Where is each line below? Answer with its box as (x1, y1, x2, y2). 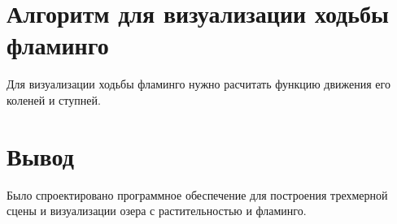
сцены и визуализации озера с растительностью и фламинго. (7, 202, 307, 219)
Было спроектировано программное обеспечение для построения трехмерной (7, 186, 388, 203)
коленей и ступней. (7, 91, 101, 108)
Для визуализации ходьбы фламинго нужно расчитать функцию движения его (7, 75, 390, 93)
